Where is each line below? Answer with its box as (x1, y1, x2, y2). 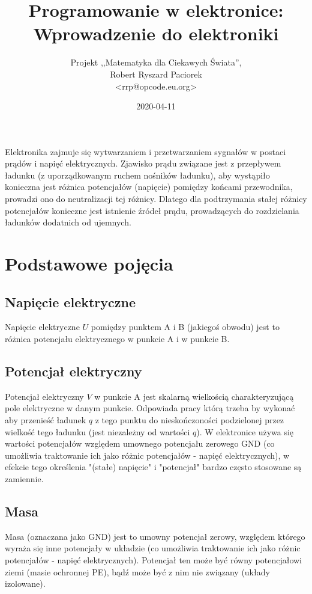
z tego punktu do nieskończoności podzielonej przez (95, 414, 284, 426)
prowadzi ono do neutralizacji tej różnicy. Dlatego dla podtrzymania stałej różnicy (5, 192, 307, 205)
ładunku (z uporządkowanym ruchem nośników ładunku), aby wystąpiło (5, 168, 270, 181)
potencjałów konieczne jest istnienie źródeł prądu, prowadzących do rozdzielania (5, 204, 299, 216)
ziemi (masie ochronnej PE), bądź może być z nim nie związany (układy (5, 565, 270, 578)
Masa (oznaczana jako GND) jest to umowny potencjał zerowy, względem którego (5, 530, 305, 542)
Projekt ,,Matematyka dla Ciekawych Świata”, (70, 56, 242, 69)
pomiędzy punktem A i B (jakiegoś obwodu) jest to (91, 320, 280, 333)
